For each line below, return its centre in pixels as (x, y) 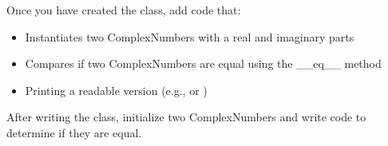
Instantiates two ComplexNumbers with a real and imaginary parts (190, 36)
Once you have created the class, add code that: (124, 10)
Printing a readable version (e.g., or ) (116, 90)
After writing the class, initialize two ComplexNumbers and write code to (186, 117)
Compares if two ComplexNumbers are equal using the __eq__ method (203, 63)
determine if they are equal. (74, 132)
